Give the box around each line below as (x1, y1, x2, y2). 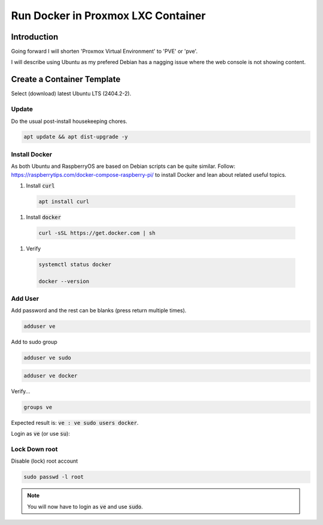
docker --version (38, 277, 90, 285)
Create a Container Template (11, 74, 121, 85)
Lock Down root (11, 445, 58, 454)
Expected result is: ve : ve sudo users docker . (11, 419, 139, 426)
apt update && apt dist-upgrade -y (23, 134, 128, 140)
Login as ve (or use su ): (11, 430, 70, 437)
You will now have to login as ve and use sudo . (27, 503, 143, 510)
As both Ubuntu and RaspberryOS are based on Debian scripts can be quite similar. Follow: (11, 162, 236, 170)
